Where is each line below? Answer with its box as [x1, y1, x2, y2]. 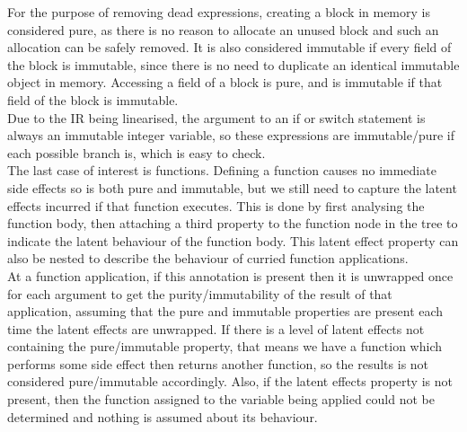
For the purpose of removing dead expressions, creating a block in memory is [7, 3, 430, 21]
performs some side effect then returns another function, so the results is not [7, 354, 429, 373]
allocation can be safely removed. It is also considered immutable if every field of [7, 38, 452, 57]
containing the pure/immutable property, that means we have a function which [7, 337, 442, 356]
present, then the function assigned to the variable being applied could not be [7, 390, 435, 409]
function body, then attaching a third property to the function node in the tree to [7, 214, 458, 233]
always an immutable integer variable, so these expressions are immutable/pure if [7, 126, 455, 145]
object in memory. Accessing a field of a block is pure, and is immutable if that [7, 73, 443, 92]
